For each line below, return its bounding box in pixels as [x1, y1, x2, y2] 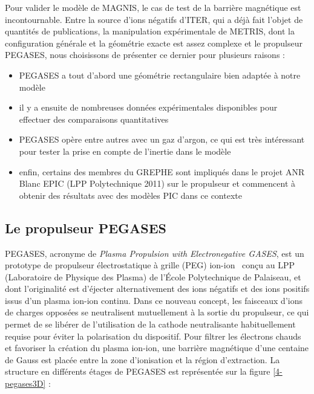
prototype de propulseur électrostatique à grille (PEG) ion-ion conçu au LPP [5, 259, 295, 271]
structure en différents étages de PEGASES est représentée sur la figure [5, 365, 270, 378]
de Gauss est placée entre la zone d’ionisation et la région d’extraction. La [5, 353, 280, 366]
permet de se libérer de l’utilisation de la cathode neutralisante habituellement [5, 318, 296, 331]
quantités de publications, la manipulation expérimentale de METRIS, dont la [5, 25, 295, 37]
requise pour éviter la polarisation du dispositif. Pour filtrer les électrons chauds [5, 329, 301, 342]
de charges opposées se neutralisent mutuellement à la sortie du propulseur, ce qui [5, 306, 309, 318]
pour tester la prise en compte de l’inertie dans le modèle [19, 144, 231, 157]
